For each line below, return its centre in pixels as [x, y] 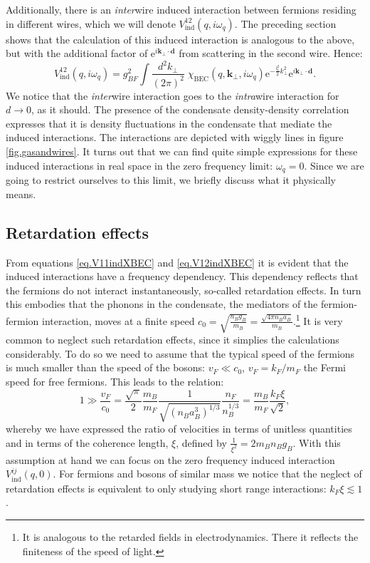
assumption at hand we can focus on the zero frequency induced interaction [170, 459]
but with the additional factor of [77, 53]
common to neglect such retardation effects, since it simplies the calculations [173, 340]
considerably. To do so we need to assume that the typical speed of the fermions [180, 353]
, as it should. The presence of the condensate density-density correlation [190, 109]
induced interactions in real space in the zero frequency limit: [139, 165]
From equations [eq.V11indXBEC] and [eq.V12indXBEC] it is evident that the [177, 262]
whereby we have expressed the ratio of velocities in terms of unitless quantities [179, 429]
